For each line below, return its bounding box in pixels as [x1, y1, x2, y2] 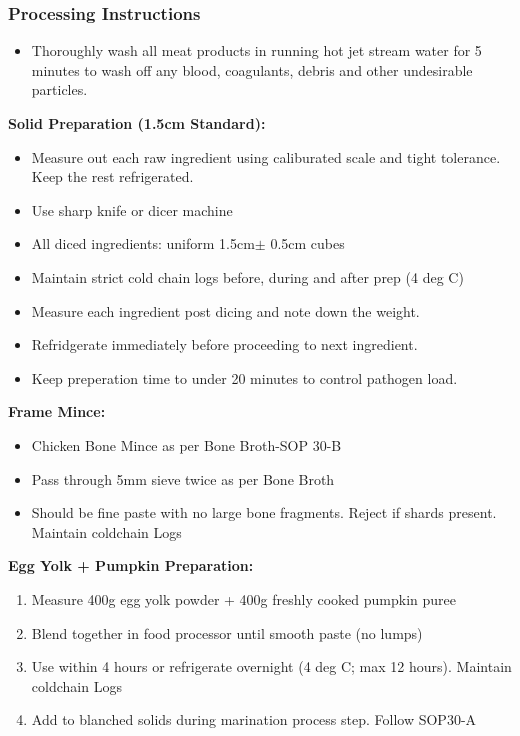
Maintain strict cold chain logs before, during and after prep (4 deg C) [31, 266, 464, 287]
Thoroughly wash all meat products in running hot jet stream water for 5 [31, 40, 482, 61]
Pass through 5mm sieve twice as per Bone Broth [31, 468, 335, 489]
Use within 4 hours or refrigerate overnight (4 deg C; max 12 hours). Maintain [31, 656, 512, 677]
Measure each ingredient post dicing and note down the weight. [31, 300, 420, 321]
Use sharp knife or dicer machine [31, 199, 233, 220]
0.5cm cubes [270, 233, 345, 254]
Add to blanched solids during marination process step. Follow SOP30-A [31, 709, 477, 730]
